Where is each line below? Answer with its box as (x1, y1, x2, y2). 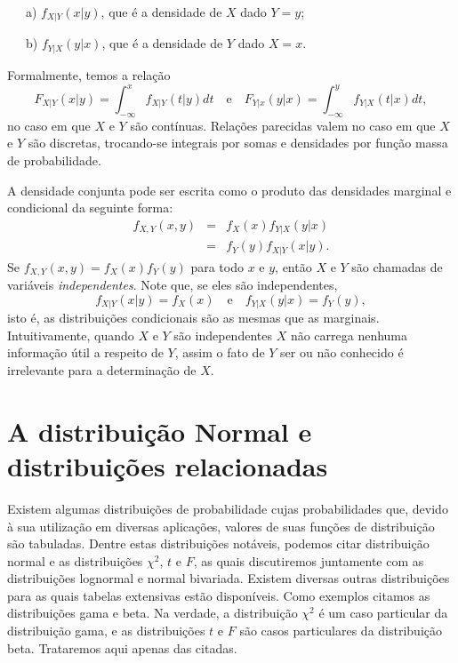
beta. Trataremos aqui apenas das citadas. (7, 638, 237, 657)
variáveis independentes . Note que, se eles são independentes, (7, 276, 338, 294)
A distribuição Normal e (7, 412, 312, 449)
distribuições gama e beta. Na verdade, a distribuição (7, 603, 298, 622)
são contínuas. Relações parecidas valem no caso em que (130, 116, 436, 134)
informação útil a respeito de (7, 343, 164, 362)
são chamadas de (351, 257, 443, 276)
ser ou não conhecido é (280, 343, 404, 362)
